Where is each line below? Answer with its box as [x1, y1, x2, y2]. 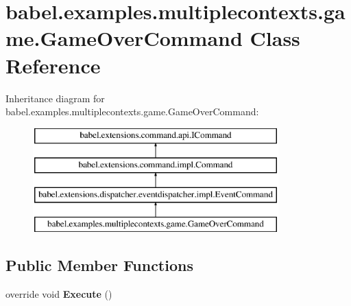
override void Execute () [5, 286, 112, 301]
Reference [5, 51, 101, 79]
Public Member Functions [5, 254, 193, 275]
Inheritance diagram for [5, 91, 105, 105]
